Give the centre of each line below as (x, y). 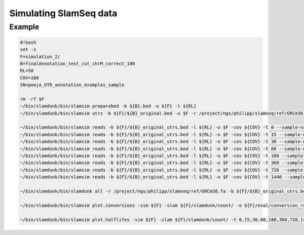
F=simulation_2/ (40, 56)
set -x (28, 50)
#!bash (28, 42)
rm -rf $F (32, 99)
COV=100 (29, 78)
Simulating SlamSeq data (63, 13)
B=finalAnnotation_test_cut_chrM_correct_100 (78, 64)
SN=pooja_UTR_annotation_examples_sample (72, 85)
